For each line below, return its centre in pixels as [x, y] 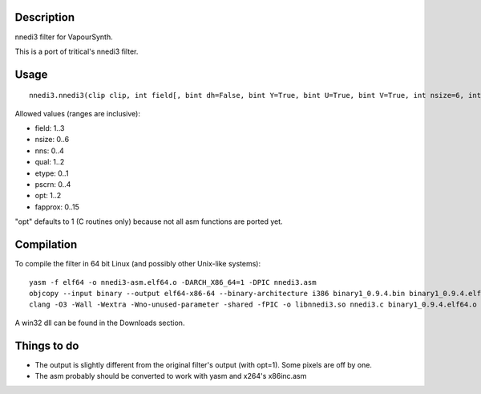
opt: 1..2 [48, 196]
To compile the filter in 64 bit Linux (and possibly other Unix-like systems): [137, 264]
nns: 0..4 [49, 150]
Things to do [47, 345]
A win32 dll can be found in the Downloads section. [100, 323]
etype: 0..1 [52, 173]
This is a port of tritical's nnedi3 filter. [77, 51]
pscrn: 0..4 [53, 185]
